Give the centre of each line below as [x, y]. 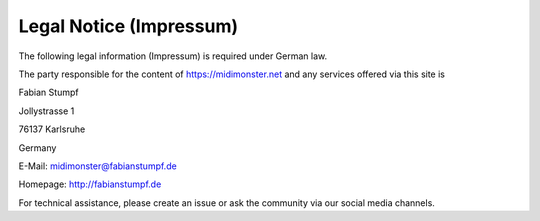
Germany [37, 147]
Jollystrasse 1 [46, 111]
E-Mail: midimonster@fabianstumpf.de [97, 166]
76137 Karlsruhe [52, 129]
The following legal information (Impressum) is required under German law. [173, 56]
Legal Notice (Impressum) [128, 26]
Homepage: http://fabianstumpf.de [90, 184]
